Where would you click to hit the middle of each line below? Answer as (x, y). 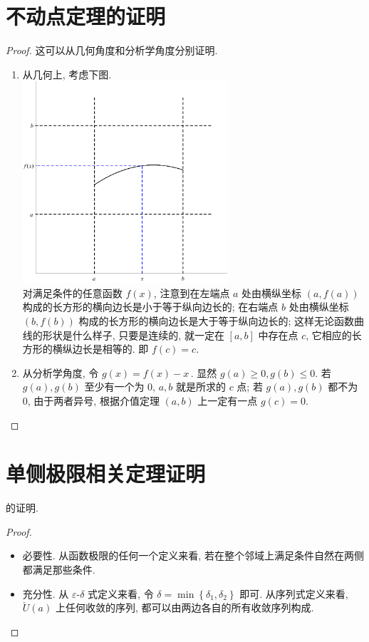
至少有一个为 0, (120, 387)
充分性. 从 (46, 593)
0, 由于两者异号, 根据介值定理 (91, 400)
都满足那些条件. (59, 570)
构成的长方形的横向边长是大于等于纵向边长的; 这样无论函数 (217, 320)
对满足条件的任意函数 (72, 292)
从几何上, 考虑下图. (67, 74)
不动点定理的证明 (86, 16)
